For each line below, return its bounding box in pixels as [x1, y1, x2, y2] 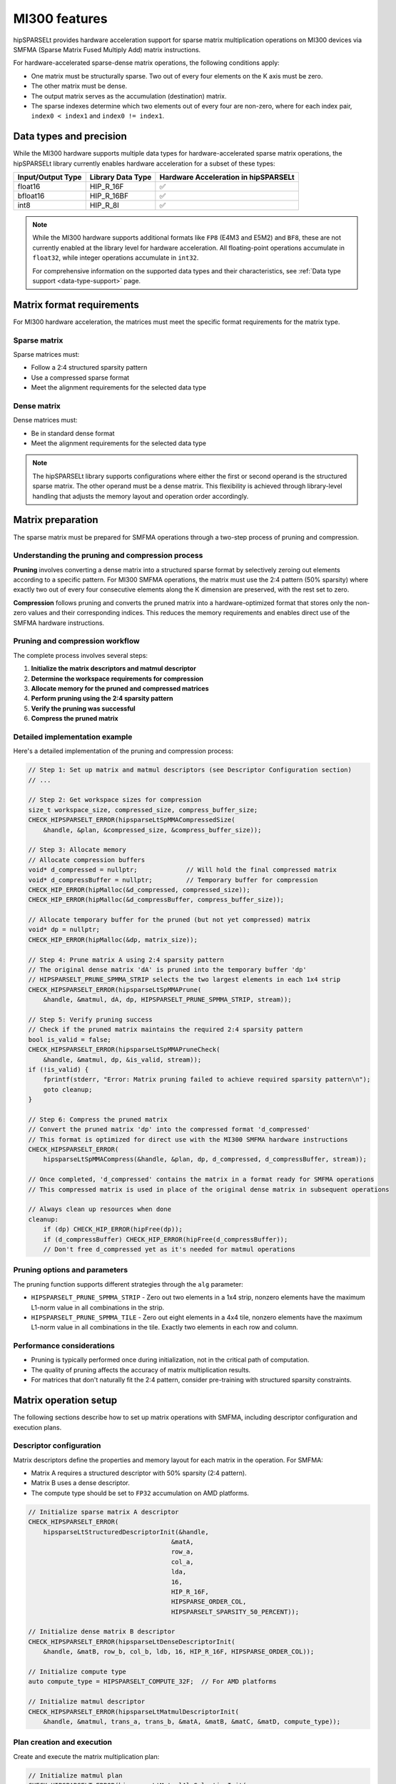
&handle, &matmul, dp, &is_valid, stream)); [43, 1055, 202, 1063]
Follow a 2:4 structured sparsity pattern [31, 363, 148, 372]
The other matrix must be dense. [31, 82, 128, 91]
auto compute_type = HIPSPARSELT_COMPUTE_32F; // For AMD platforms [28, 1678, 277, 1686]
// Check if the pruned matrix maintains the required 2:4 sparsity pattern [28, 1025, 303, 1034]
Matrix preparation [13, 514, 99, 526]
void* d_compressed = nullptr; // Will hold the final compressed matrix [28, 866, 337, 874]
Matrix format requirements [13, 298, 139, 310]
